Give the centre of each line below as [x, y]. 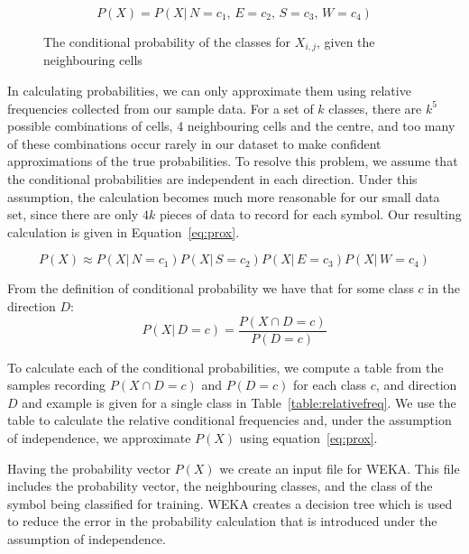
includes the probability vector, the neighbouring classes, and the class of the [220, 486]
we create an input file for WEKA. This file [340, 468]
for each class [330, 385]
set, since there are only [73, 214]
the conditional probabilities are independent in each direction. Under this [212, 179]
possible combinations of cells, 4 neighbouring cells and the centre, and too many [231, 126]
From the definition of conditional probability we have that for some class [211, 288]
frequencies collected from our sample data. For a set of [161, 108]
